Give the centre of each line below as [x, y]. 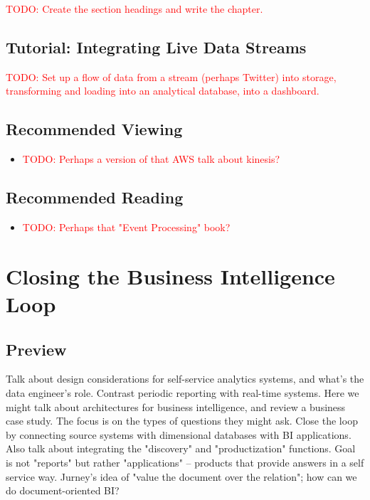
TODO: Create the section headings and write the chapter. [134, 9]
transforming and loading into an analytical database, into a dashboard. [163, 91]
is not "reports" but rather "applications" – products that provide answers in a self [185, 462]
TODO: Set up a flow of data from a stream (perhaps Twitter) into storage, [171, 76]
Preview [36, 349]
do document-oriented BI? [63, 490]
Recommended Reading [95, 197]
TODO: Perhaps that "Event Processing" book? [126, 227]
